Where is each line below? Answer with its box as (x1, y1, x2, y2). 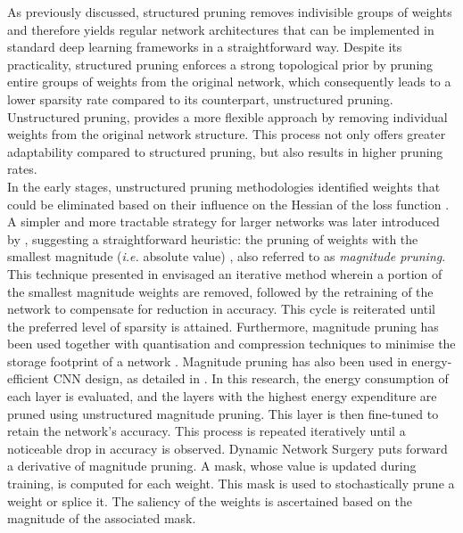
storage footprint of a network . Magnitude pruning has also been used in (7, 351, 408, 370)
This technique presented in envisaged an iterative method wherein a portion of (7, 264, 442, 283)
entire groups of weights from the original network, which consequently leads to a (7, 72, 451, 91)
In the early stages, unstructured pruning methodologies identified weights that (7, 176, 441, 195)
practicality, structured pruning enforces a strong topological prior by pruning (7, 54, 434, 73)
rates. (7, 160, 37, 178)
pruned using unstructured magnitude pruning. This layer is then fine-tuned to (7, 404, 439, 422)
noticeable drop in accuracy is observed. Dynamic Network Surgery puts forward (7, 439, 448, 457)
